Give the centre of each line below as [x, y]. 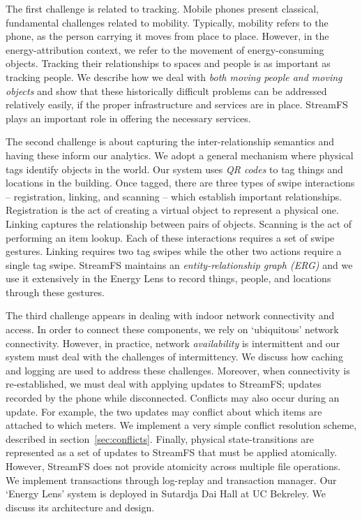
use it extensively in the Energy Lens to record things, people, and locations [168, 278]
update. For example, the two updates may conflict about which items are [164, 411]
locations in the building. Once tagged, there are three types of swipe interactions [180, 183]
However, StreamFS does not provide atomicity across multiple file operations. [173, 466]
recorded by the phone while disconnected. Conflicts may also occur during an [173, 398]
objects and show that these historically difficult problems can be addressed [166, 90]
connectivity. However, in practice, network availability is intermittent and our [173, 343]
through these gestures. [55, 292]
